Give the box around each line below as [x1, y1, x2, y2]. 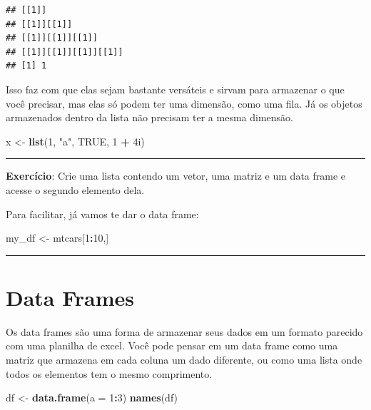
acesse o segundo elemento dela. [6, 182, 145, 197]
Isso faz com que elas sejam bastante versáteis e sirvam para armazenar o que [6, 81, 345, 96]
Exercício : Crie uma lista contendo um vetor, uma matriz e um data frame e [6, 168, 346, 183]
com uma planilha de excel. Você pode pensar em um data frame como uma [6, 338, 338, 353]
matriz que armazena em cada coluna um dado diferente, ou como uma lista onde [6, 352, 362, 367]
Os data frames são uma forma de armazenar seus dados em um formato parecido [6, 324, 363, 339]
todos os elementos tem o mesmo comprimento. [6, 366, 213, 381]
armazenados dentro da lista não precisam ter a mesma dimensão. [6, 110, 293, 125]
